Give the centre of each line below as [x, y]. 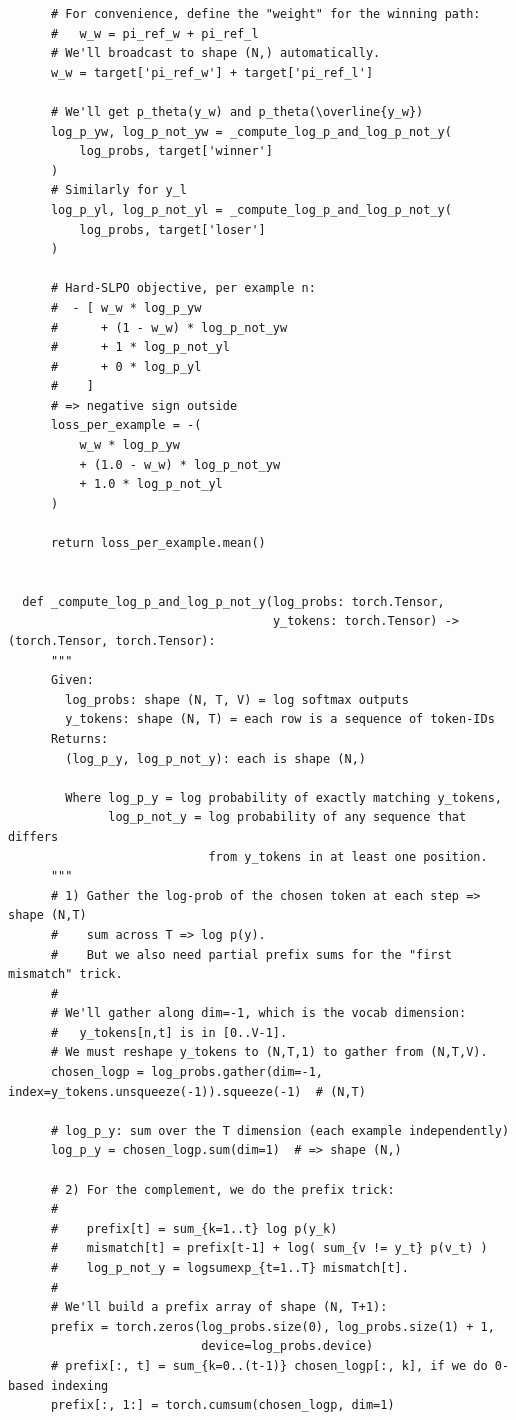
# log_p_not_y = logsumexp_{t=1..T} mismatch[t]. [229, 1268]
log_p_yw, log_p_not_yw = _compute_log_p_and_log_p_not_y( [251, 131]
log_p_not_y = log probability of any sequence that [287, 817]
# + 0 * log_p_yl [126, 366]
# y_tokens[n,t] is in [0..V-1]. [169, 1032]
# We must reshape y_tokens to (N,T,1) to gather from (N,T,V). [269, 1052]
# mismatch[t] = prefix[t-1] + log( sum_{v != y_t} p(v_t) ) [269, 1248]
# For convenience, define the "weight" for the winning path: [265, 14]
